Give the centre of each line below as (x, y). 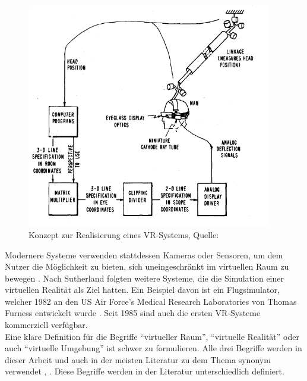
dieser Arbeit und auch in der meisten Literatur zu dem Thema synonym (138, 359)
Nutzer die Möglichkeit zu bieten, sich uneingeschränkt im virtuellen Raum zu (147, 266)
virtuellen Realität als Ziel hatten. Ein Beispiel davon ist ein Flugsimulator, (142, 290)
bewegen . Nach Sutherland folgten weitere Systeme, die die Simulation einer (144, 278)
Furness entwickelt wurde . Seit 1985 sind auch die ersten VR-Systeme (133, 313)
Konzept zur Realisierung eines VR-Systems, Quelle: (124, 234)
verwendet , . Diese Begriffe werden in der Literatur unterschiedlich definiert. (145, 371)
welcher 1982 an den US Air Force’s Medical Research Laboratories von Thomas (151, 301)
